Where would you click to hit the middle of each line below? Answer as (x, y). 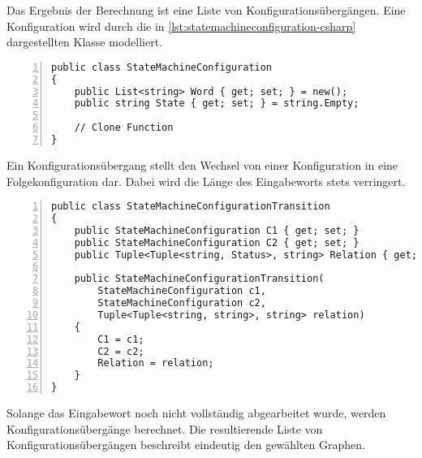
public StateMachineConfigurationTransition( (199, 279)
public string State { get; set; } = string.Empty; (217, 104)
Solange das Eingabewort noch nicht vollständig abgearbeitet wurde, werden (196, 413)
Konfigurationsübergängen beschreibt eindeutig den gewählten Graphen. (186, 445)
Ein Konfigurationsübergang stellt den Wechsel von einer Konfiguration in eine (202, 164)
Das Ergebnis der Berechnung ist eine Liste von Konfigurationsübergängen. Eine (206, 10)
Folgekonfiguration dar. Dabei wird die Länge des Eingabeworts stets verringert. (206, 181)
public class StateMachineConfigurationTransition (191, 207)
